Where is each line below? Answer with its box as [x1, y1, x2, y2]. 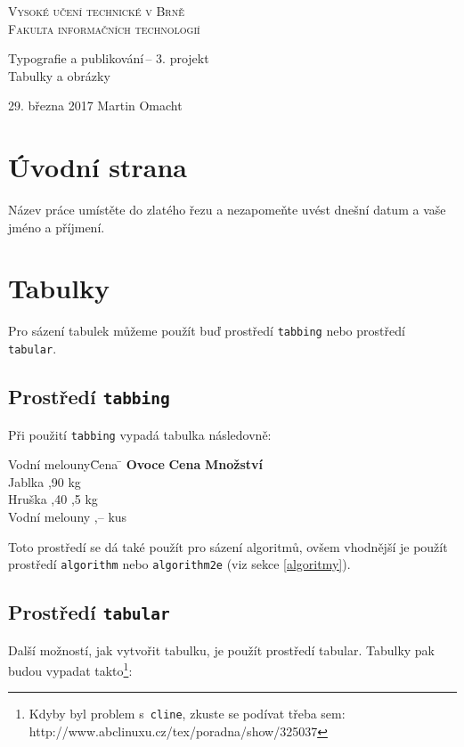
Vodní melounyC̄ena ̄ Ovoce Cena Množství [8, 455, 263, 474]
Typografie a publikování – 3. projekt [8, 49, 209, 68]
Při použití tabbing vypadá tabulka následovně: [8, 425, 272, 443]
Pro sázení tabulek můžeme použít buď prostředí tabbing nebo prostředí [8, 321, 405, 340]
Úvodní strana [8, 149, 188, 185]
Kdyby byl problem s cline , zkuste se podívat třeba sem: [28, 704, 346, 723]
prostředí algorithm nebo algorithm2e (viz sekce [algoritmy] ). [8, 555, 351, 573]
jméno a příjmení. [8, 217, 105, 236]
